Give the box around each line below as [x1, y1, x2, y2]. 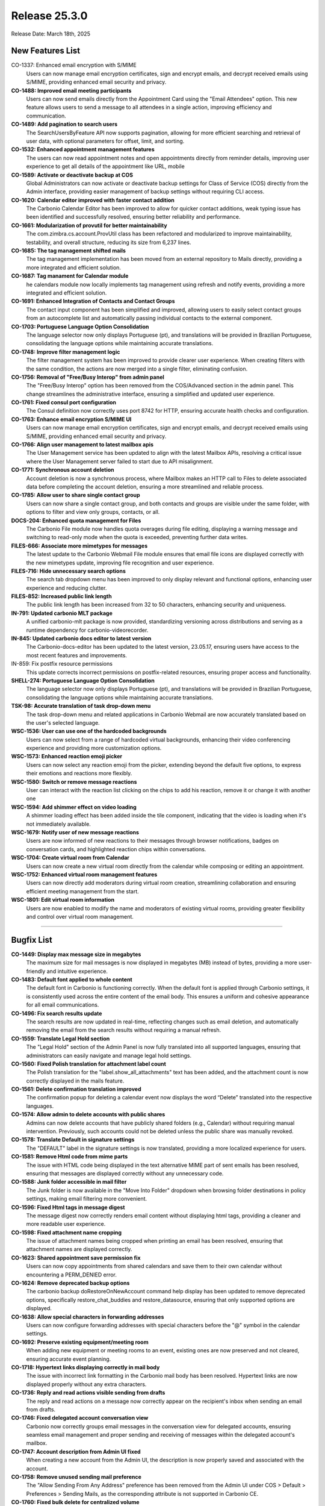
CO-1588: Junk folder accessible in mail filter [11, 1178, 127, 1186]
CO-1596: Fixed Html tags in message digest [11, 1204, 125, 1211]
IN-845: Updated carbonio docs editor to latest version [11, 635, 152, 642]
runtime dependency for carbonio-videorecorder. [26, 626, 149, 634]
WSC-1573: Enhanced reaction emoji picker [11, 753, 123, 760]
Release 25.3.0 [11, 9, 88, 22]
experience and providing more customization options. [26, 745, 162, 752]
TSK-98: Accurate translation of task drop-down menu [11, 702, 151, 710]
